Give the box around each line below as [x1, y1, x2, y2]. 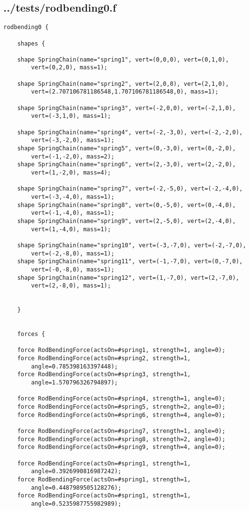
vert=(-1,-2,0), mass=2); [31, 153, 115, 160]
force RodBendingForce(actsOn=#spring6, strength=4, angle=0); [17, 411, 226, 418]
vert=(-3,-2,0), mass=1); [31, 137, 115, 144]
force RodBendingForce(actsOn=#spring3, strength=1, [17, 371, 191, 378]
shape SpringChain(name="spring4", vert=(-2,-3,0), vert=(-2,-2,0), [17, 128, 243, 136]
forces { [17, 331, 45, 338]
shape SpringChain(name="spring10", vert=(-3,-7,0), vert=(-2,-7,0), [17, 241, 247, 249]
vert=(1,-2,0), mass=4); [31, 169, 111, 176]
